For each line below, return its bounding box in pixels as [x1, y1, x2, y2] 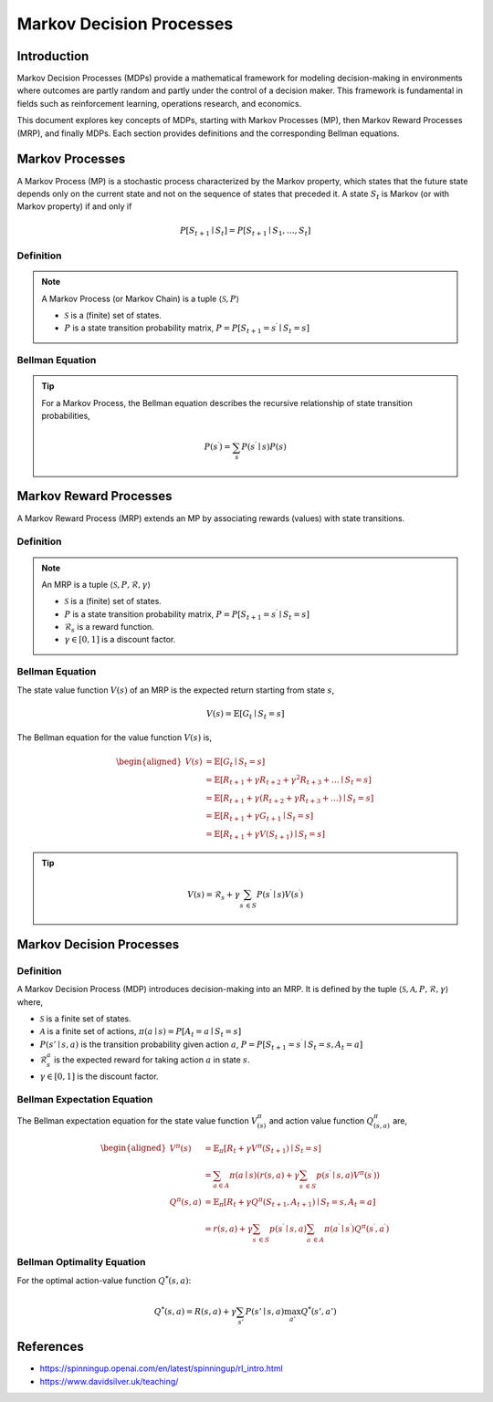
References [16, 1339, 84, 1355]
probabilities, [41, 411, 90, 422]
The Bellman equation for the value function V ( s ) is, [16, 732, 212, 743]
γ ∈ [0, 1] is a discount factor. [64, 634, 176, 645]
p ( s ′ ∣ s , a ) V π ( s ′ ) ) [316, 1168, 381, 1180]
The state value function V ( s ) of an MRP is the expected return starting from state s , [16, 685, 335, 696]
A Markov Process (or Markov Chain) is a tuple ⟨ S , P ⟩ [41, 293, 239, 304]
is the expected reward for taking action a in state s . [53, 1054, 250, 1065]
